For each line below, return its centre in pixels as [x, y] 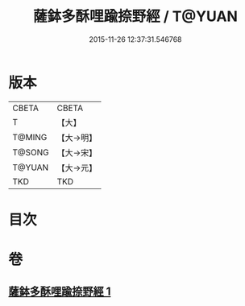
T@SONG [31, 152]
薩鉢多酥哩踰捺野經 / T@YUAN [135, 17]
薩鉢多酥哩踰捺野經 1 [60, 292]
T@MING [30, 137]
